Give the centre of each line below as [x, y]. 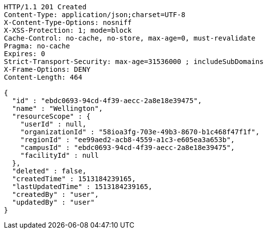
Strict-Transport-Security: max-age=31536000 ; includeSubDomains [134, 62]
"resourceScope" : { [51, 116]
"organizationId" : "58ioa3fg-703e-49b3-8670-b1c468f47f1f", [140, 132]
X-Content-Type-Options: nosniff [68, 22]
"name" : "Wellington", [57, 108]
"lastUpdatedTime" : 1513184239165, [82, 187]
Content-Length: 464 [43, 77]
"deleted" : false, [49, 171]
